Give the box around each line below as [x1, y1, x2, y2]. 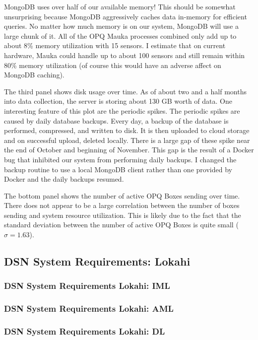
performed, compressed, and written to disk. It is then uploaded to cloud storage [4, 125, 250, 136]
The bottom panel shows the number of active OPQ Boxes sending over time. [4, 190, 240, 201]
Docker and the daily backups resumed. [4, 174, 124, 184]
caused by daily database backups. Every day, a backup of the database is [4, 115, 229, 126]
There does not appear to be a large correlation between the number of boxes [4, 200, 240, 210]
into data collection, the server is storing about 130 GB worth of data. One [4, 96, 232, 106]
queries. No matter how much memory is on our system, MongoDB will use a [4, 21, 239, 31]
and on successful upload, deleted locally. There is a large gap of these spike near [4, 135, 250, 145]
